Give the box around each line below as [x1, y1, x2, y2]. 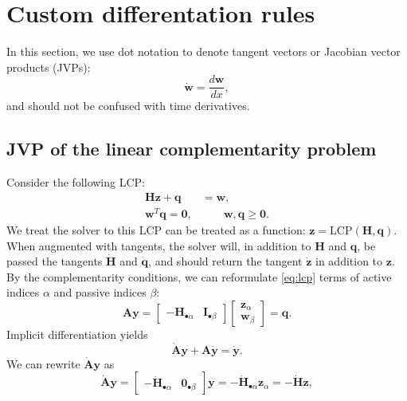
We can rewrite [6, 355, 80, 372]
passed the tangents [6, 253, 103, 269]
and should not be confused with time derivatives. [6, 97, 250, 114]
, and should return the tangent [148, 253, 303, 269]
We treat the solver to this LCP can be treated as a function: [6, 221, 306, 238]
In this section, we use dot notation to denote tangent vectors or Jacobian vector [6, 43, 401, 60]
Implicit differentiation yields [6, 325, 148, 342]
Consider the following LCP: [6, 174, 145, 191]
